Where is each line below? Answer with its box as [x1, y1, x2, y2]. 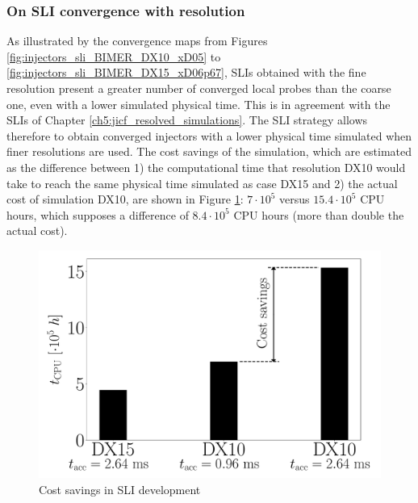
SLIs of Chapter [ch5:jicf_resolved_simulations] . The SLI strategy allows [6, 111, 368, 128]
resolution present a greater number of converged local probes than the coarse [6, 80, 391, 96]
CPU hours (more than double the [233, 206, 404, 223]
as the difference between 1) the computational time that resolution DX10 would [6, 158, 406, 175]
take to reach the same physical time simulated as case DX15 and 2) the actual [6, 174, 398, 191]
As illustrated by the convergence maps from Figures [6, 32, 268, 49]
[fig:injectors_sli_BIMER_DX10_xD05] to [6, 48, 221, 65]
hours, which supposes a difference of [6, 206, 189, 223]
